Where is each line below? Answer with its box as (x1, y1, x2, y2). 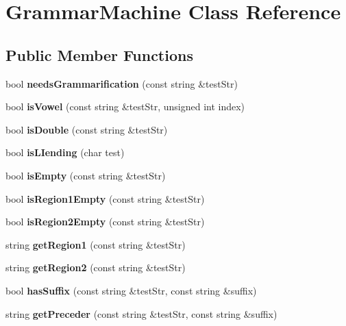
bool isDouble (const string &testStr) (5, 122, 168, 136)
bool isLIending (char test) (5, 145, 125, 160)
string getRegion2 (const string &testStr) (5, 260, 186, 275)
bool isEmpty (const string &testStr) (5, 168, 166, 182)
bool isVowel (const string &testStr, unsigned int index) (5, 99, 245, 114)
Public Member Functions (5, 44, 193, 65)
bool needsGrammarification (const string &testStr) (5, 76, 238, 90)
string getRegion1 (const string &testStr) (5, 237, 186, 251)
